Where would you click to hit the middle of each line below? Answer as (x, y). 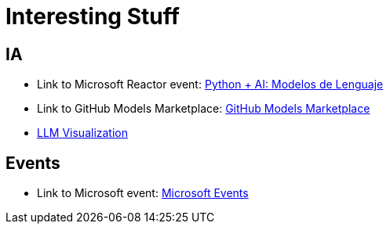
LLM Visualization (83, 133)
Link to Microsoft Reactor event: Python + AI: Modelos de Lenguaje (210, 84)
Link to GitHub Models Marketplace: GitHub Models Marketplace (204, 109)
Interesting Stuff (93, 16)
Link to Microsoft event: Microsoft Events (143, 193)
